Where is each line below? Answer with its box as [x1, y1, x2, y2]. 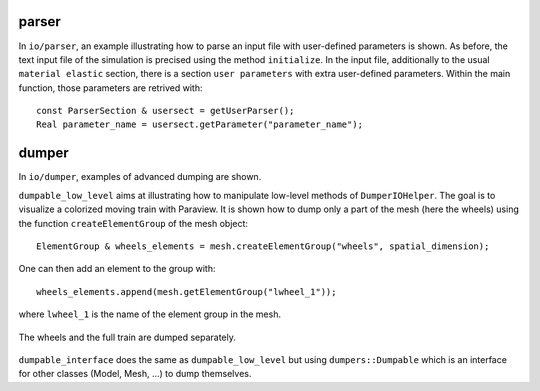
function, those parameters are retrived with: [18, 81, 203, 94]
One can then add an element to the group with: [18, 263, 216, 275]
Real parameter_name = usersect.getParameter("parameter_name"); [36, 119, 364, 130]
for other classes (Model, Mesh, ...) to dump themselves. [18, 368, 252, 380]
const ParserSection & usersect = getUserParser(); [36, 105, 295, 117]
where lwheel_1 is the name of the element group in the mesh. [18, 308, 282, 320]
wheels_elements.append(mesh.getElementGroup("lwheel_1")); [36, 286, 337, 297]
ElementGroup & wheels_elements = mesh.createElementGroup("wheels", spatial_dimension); [36, 240, 490, 252]
